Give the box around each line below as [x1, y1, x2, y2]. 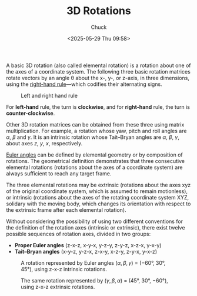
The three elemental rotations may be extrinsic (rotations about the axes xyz [6, 181, 191, 188]
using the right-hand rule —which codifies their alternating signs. [6, 81, 163, 88]
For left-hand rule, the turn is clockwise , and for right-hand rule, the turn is [6, 103, 190, 110]
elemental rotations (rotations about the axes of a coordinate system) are [6, 164, 183, 171]
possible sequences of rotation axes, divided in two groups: [6, 230, 151, 237]
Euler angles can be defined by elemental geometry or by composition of [6, 151, 183, 158]
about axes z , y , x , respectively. [6, 139, 83, 147]
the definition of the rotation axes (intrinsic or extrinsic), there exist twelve [6, 224, 185, 231]
